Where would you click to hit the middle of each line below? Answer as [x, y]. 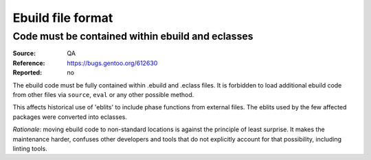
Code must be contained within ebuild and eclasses [133, 36]
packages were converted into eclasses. [70, 117]
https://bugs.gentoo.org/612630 [112, 63]
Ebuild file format [63, 18]
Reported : [27, 72]
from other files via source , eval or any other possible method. [103, 94]
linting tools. [30, 148]
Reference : [29, 63]
